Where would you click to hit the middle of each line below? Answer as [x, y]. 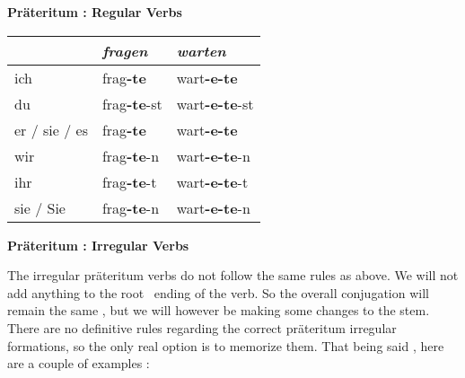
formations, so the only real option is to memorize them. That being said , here [226, 345]
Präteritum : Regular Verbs [95, 12]
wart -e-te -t [212, 181]
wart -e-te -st [215, 103]
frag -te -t [129, 181]
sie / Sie [40, 207]
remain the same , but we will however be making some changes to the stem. [219, 310]
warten [201, 50]
